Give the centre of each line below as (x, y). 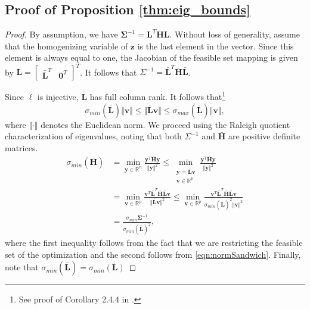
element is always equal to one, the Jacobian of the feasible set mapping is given (151, 57)
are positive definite (264, 136)
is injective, (58, 97)
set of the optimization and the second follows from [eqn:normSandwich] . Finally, (153, 254)
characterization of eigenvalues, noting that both (93, 136)
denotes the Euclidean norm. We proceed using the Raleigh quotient (165, 124)
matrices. (21, 147)
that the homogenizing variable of (66, 46)
